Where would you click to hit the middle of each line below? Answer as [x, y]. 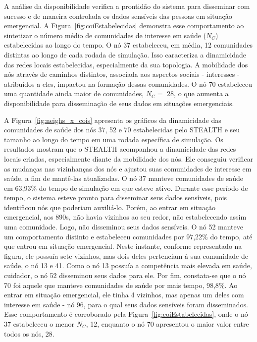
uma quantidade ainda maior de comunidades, [74, 93]
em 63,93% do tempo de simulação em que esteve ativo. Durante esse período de [126, 188]
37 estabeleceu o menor [39, 324]
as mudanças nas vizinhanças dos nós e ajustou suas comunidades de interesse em [128, 168]
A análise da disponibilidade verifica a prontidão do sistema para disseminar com [127, 6]
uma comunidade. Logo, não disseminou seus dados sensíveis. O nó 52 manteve [124, 227]
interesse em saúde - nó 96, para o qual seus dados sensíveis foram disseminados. [126, 304]
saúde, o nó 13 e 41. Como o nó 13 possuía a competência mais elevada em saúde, [128, 265]
